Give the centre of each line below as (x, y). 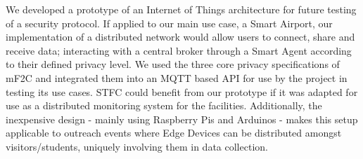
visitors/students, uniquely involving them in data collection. (137, 146)
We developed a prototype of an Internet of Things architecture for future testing (181, 9)
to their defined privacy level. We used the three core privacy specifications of (173, 64)
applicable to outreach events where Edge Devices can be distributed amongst (174, 133)
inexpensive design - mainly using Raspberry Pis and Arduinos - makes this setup (182, 119)
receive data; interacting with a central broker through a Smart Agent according (179, 50)
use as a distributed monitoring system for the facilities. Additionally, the (164, 105)
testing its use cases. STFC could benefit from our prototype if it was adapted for (182, 91)
